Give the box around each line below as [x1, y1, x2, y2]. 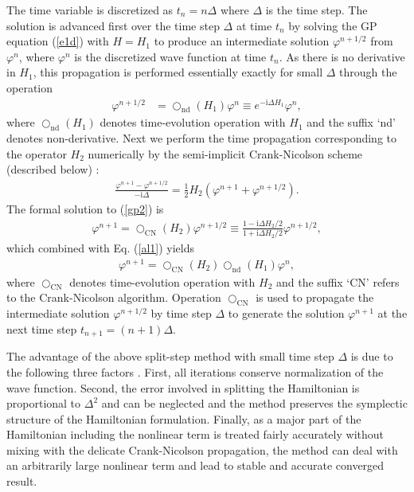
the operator [6, 145, 67, 162]
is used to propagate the [256, 289, 374, 306]
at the [377, 305, 408, 322]
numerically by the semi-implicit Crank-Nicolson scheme [88, 145, 363, 162]
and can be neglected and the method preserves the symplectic [101, 395, 408, 412]
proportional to [6, 395, 81, 412]
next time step [6, 320, 77, 337]
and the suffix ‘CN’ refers [276, 273, 400, 290]
